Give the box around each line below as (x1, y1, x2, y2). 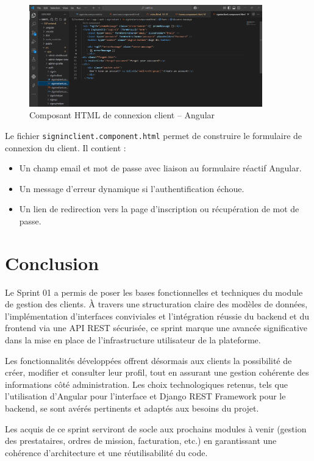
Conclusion (5, 250, 99, 275)
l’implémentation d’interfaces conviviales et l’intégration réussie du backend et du (5, 309, 309, 322)
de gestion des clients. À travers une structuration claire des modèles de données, (5, 298, 308, 310)
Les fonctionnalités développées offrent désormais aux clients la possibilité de (5, 354, 292, 366)
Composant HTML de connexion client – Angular (29, 109, 215, 121)
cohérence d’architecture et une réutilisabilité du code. (5, 446, 208, 459)
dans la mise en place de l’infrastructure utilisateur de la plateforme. (5, 334, 261, 346)
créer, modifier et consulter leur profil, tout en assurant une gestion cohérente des (5, 366, 309, 379)
